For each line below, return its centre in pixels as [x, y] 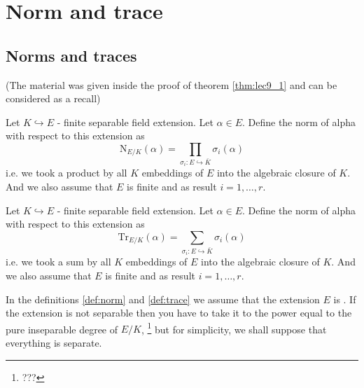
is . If [345, 299]
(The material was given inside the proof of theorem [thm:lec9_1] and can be [171, 84]
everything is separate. [54, 343]
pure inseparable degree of [62, 329]
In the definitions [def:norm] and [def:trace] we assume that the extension [163, 299]
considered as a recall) [53, 98]
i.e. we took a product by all [66, 173]
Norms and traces [71, 55]
